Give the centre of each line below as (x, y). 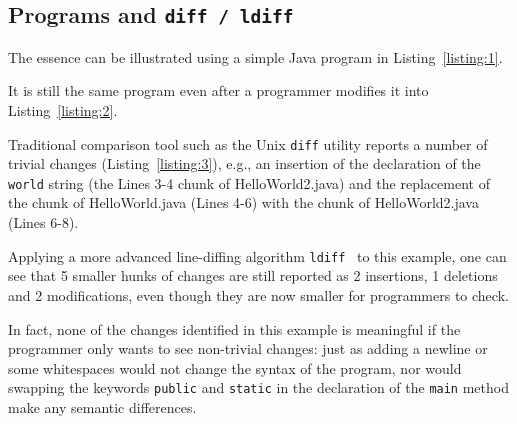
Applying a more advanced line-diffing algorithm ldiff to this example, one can (257, 255)
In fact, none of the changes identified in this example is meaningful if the (234, 328)
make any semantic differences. (102, 406)
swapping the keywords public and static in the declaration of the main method (258, 387)
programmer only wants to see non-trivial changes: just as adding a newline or (248, 348)
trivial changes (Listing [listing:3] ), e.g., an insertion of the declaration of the (244, 163)
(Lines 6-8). (43, 222)
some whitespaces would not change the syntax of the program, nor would (235, 367)
